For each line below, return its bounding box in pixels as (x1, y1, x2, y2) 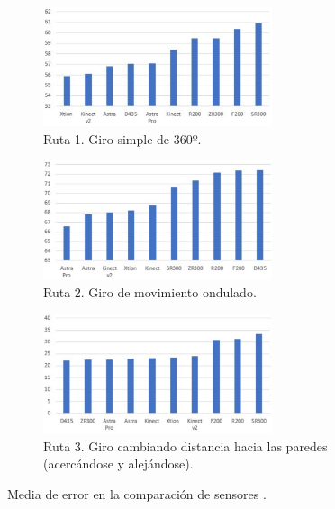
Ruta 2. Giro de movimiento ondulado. (43, 283, 257, 302)
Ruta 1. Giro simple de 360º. (43, 129, 202, 148)
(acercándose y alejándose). (43, 454, 194, 473)
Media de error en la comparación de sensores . (7, 485, 267, 503)
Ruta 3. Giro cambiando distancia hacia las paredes (43, 436, 328, 455)
